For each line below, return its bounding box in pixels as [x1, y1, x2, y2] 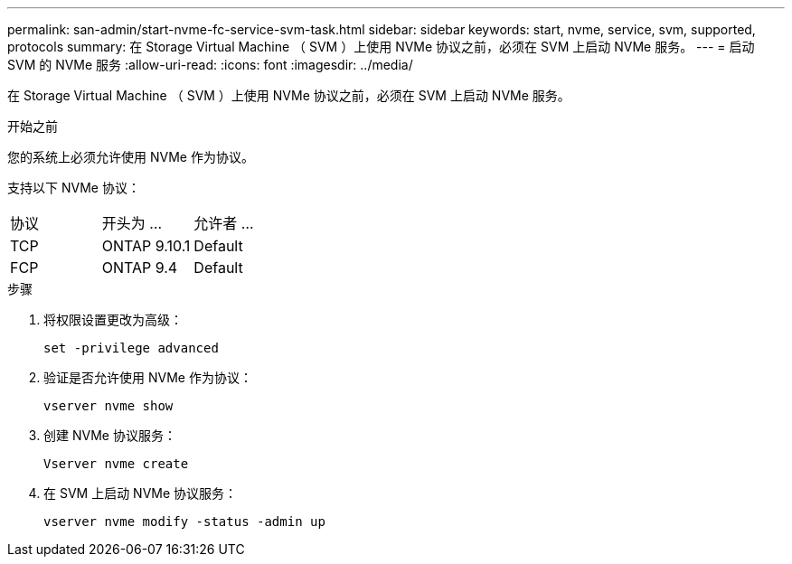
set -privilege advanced [43, 341, 219, 355]
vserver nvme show [43, 399, 174, 413]
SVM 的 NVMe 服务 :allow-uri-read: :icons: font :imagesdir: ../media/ [7, 57, 413, 72]
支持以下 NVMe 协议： [7, 180, 140, 195]
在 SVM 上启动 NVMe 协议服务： [43, 485, 238, 501]
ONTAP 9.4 [101, 258, 178, 277]
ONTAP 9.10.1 [101, 237, 191, 255]
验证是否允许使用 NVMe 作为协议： [43, 370, 252, 385]
